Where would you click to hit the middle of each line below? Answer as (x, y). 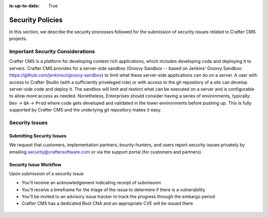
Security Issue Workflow (35, 164)
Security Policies (36, 20)
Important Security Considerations (52, 52)
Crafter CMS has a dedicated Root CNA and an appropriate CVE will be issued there (107, 204)
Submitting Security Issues (38, 136)
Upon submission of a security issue (46, 173)
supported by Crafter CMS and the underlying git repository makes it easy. (85, 110)
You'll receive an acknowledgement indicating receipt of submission (91, 183)
